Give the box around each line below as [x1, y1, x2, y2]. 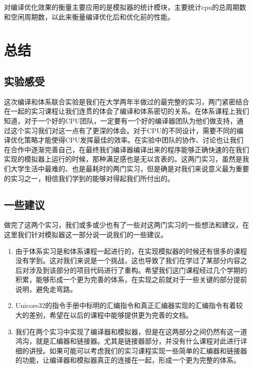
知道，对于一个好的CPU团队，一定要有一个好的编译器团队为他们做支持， [4, 115, 237, 125]
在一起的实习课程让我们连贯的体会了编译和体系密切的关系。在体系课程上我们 [4, 106, 249, 116]
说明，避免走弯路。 [15, 284, 77, 294]
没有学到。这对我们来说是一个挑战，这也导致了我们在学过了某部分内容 [15, 255, 240, 266]
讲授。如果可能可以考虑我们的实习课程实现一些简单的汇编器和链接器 [29, 345, 247, 355]
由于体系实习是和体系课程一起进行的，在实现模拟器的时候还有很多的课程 [15, 245, 247, 256]
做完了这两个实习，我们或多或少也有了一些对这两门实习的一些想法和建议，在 [4, 220, 249, 230]
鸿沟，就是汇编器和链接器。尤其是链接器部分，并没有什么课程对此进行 [15, 336, 240, 346]
